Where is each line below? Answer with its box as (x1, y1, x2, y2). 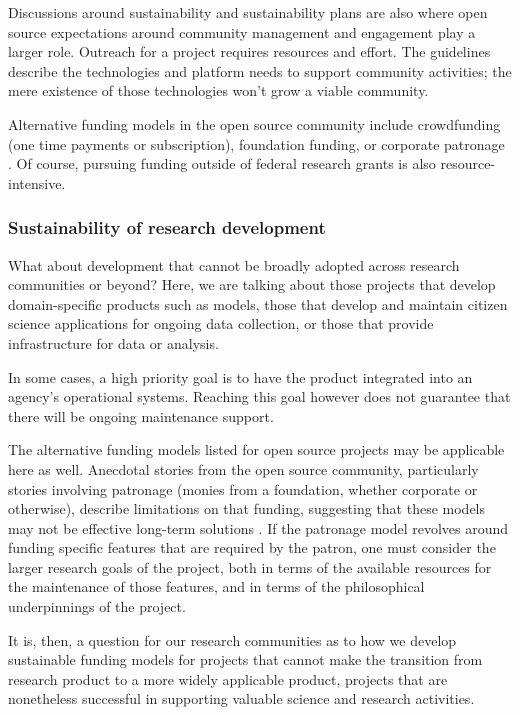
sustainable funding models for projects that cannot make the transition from (8, 649, 483, 670)
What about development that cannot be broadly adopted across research (8, 254, 460, 275)
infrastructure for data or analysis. (8, 332, 219, 353)
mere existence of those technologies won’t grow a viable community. (8, 80, 429, 101)
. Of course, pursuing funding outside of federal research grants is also (8, 153, 436, 174)
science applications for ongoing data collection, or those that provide (8, 313, 434, 334)
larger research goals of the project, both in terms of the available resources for (8, 556, 492, 577)
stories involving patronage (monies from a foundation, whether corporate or (8, 478, 478, 499)
